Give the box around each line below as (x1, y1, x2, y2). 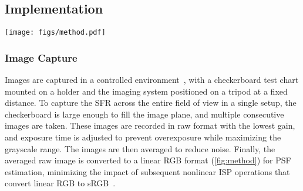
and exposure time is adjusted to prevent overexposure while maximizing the (5, 131, 281, 143)
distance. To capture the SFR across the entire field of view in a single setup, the (5, 96, 297, 109)
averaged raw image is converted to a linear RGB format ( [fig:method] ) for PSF (5, 154, 291, 166)
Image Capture (5, 50, 78, 65)
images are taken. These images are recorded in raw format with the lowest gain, (5, 119, 295, 132)
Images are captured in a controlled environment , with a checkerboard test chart (5, 73, 299, 86)
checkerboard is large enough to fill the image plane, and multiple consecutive (5, 108, 284, 120)
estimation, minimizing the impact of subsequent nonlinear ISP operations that (5, 165, 290, 177)
